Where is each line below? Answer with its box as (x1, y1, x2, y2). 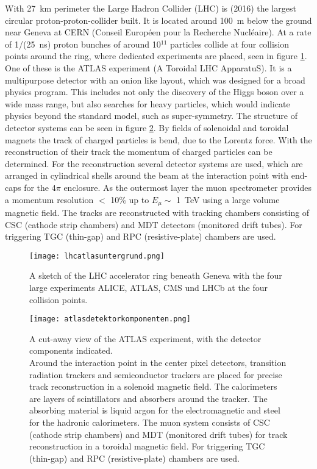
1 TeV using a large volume (176, 193, 280, 206)
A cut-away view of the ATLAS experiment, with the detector (29, 332, 262, 345)
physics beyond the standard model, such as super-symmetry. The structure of (5, 109, 297, 122)
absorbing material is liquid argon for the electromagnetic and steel (29, 404, 280, 417)
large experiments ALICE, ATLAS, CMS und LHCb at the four (29, 281, 268, 293)
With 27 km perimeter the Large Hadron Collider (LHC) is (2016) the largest (5, 2, 296, 14)
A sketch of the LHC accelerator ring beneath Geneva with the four (29, 269, 282, 282)
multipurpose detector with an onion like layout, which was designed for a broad (5, 73, 305, 86)
